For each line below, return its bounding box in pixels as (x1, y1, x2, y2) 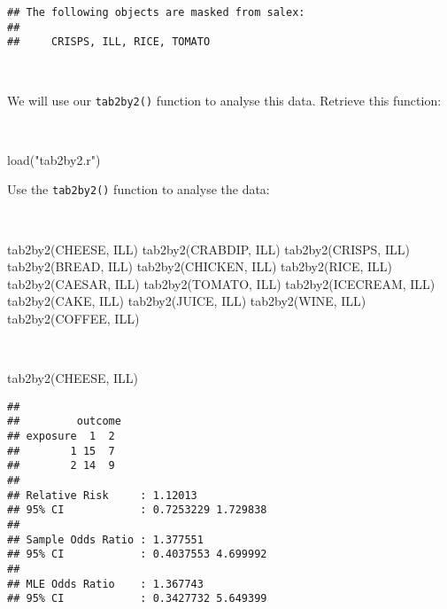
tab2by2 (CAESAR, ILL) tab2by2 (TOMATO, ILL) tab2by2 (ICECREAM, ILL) (7, 274, 435, 293)
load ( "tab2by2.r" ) (7, 150, 101, 168)
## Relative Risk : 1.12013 (7, 488, 197, 502)
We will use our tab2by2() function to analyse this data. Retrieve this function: (7, 90, 442, 109)
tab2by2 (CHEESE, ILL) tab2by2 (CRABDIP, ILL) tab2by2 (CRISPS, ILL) (7, 239, 410, 258)
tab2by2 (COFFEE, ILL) (7, 309, 140, 328)
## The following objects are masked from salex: (7, 6, 305, 19)
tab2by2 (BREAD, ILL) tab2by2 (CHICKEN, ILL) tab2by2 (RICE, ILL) (7, 257, 393, 276)
